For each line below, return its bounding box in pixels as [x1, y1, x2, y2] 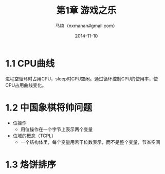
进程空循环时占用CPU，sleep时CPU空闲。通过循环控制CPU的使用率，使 [5, 75, 158, 82]
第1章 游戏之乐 [56, 5, 117, 16]
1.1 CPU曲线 [5, 57, 55, 69]
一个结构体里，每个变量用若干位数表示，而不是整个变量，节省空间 [20, 139, 160, 145]
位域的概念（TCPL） [12, 133, 57, 139]
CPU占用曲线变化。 [5, 82, 47, 88]
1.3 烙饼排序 [5, 159, 57, 170]
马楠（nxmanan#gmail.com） [55, 23, 118, 29]
